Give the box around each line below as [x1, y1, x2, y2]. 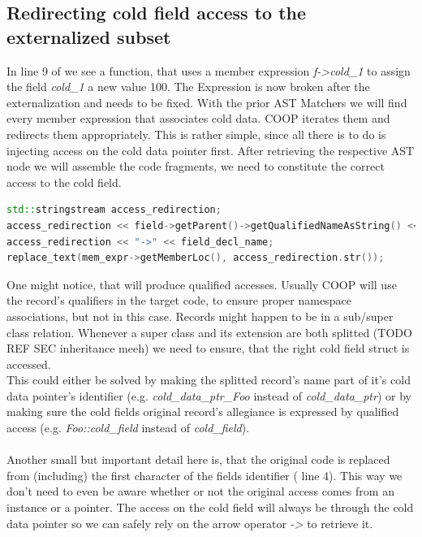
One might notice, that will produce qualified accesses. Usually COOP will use [6, 275, 397, 292]
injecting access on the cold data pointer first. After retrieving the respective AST [6, 141, 415, 158]
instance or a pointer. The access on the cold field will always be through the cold [6, 499, 414, 516]
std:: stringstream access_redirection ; [6, 204, 222, 216]
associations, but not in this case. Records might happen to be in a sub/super [6, 307, 394, 324]
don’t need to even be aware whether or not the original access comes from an [6, 483, 394, 500]
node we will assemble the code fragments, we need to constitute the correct [6, 158, 385, 175]
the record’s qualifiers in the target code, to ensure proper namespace [6, 292, 351, 309]
